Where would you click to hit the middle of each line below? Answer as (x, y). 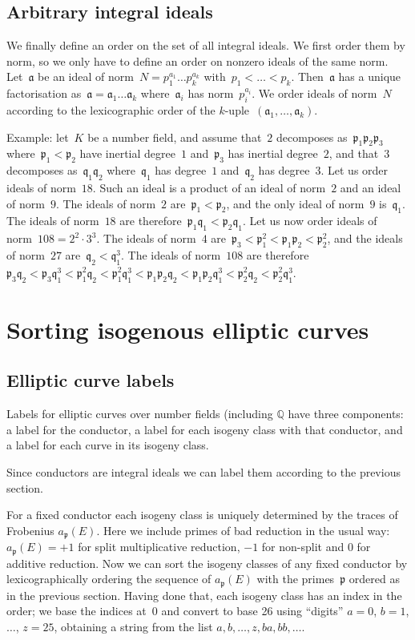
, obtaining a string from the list (133, 626)
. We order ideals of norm (314, 93)
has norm (211, 93)
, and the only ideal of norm (295, 203)
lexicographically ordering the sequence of (109, 579)
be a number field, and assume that (175, 137)
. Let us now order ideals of (310, 221)
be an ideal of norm (86, 76)
